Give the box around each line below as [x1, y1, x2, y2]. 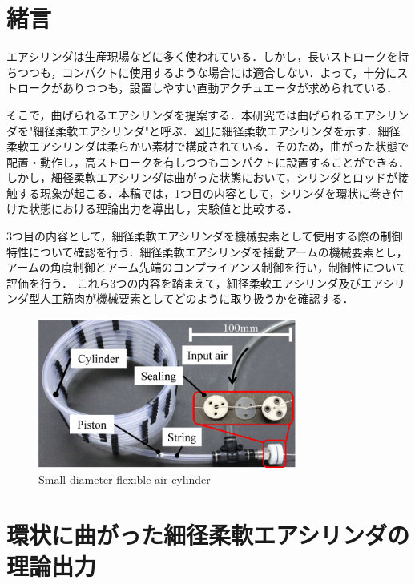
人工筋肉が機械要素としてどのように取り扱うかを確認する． [39, 290, 354, 307]
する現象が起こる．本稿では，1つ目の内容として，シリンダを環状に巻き [17, 184, 393, 201]
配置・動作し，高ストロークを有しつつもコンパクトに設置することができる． [6, 153, 409, 170]
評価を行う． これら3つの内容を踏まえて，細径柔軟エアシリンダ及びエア [6, 274, 383, 291]
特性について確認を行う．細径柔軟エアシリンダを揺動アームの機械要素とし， [6, 243, 408, 260]
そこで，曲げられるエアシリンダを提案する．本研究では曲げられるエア [6, 106, 376, 123]
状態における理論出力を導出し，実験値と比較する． [28, 200, 298, 217]
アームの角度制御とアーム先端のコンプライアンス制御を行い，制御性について [6, 259, 407, 276]
